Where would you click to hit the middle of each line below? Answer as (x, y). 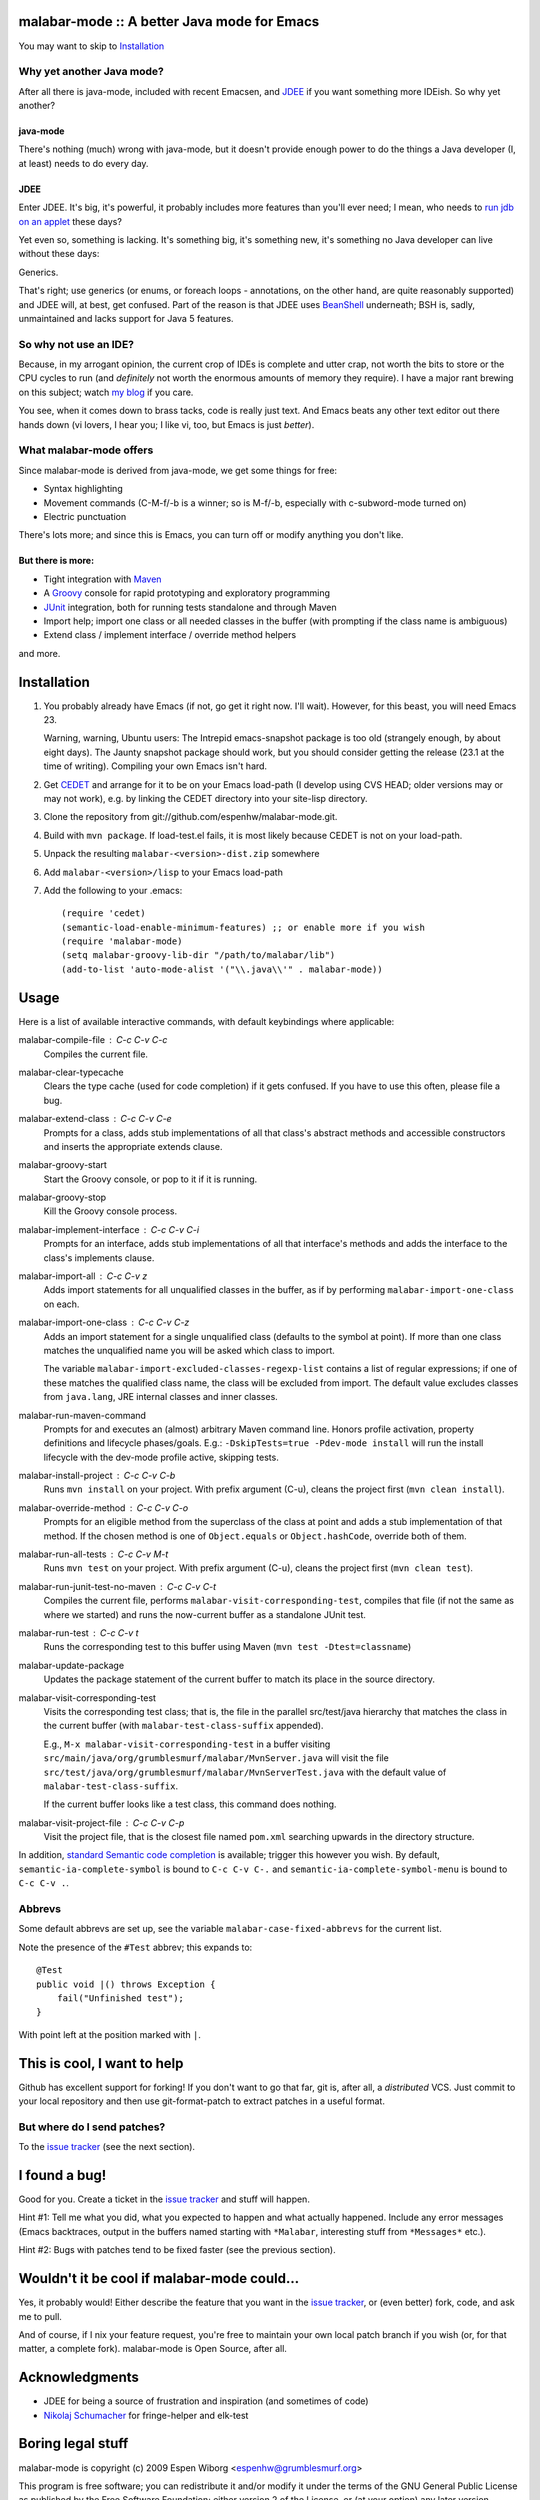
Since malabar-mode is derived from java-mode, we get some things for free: (178, 470)
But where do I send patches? (92, 2127)
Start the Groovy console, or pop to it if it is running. (150, 1179)
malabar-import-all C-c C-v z (83, 1276)
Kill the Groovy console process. (110, 1211)
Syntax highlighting (83, 489)
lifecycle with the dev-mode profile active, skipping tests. (161, 1457)
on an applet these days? (70, 221)
